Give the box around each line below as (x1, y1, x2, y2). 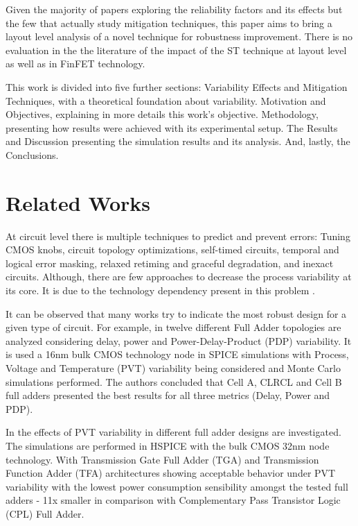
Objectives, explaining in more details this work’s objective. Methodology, (6, 107, 319, 121)
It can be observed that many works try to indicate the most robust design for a (6, 306, 347, 321)
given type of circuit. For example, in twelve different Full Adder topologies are (6, 320, 341, 334)
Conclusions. (6, 147, 59, 162)
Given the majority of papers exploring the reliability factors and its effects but (6, 2, 343, 16)
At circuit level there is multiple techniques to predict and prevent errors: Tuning (6, 228, 350, 243)
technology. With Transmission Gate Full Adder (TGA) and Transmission (6, 452, 319, 466)
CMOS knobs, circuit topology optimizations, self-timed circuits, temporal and (6, 242, 339, 257)
